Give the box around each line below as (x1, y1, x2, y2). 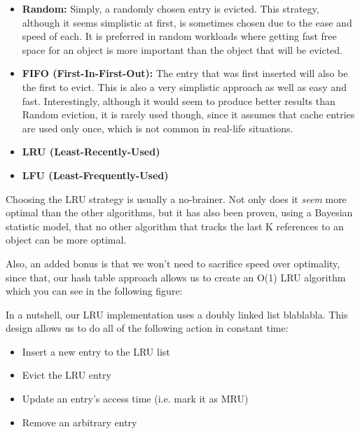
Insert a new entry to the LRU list (22, 344, 170, 358)
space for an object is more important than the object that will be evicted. (22, 42, 343, 57)
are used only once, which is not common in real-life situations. (22, 120, 293, 135)
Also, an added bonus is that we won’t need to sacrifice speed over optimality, (6, 255, 340, 270)
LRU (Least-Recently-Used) (22, 144, 160, 159)
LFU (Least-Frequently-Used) (22, 167, 169, 182)
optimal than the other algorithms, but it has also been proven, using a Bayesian (6, 205, 353, 220)
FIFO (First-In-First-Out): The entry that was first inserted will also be (22, 66, 348, 80)
